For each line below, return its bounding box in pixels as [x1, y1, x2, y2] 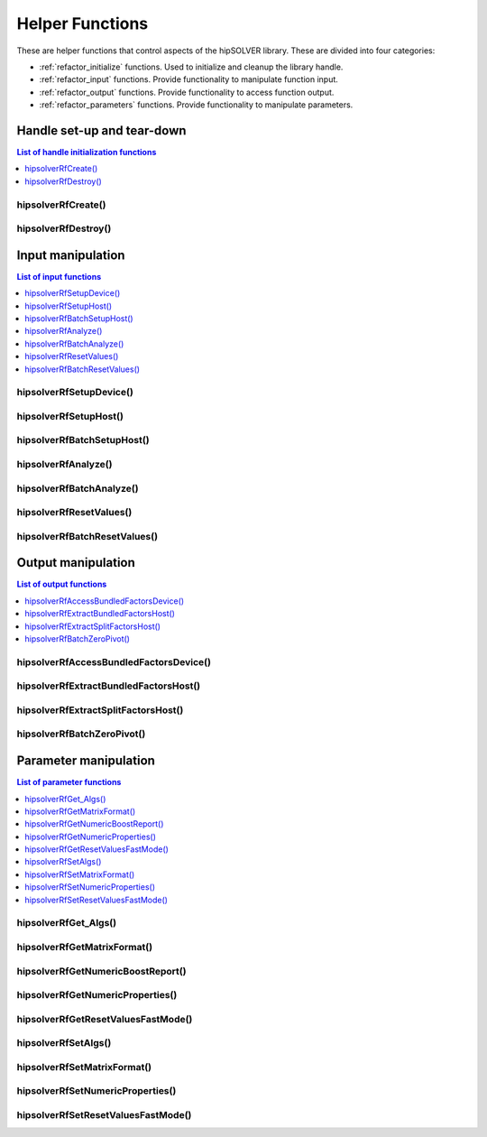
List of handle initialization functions [16, 147, 157, 158]
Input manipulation [16, 247, 125, 263]
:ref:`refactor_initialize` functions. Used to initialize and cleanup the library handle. [39, 61, 344, 72]
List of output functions [16, 578, 107, 590]
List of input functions [16, 271, 102, 282]
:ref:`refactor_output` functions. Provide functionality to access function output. [39, 87, 335, 97]
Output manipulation [16, 555, 135, 570]
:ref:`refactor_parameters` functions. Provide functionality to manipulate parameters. [39, 99, 354, 110]
